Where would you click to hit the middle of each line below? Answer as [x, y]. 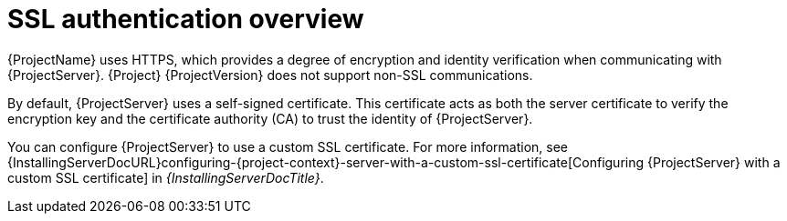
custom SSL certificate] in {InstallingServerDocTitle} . [166, 177]
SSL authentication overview [186, 19]
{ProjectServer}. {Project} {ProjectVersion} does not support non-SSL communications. [270, 75]
